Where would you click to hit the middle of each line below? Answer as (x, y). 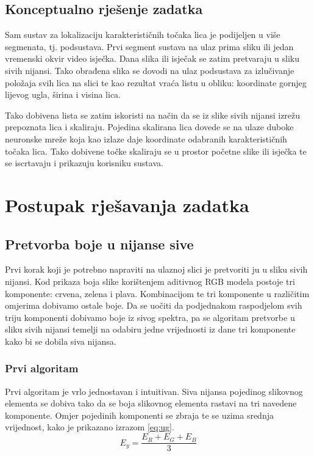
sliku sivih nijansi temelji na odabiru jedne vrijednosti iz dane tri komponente (150, 329)
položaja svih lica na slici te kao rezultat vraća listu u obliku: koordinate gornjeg (156, 82)
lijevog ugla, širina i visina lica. (63, 94)
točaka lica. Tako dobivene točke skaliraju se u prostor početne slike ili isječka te (156, 151)
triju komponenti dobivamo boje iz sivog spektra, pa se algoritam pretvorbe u (150, 317)
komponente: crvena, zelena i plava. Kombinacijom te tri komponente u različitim (157, 293)
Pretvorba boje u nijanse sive (99, 244)
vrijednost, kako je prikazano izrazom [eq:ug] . (90, 427)
